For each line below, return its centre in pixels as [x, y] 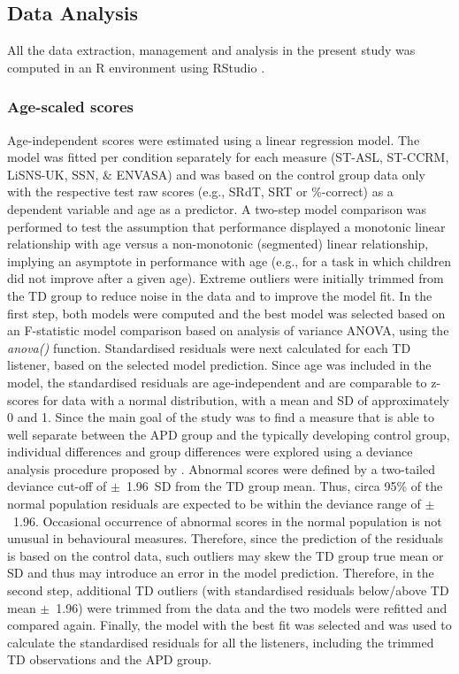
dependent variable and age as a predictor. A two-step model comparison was [217, 208]
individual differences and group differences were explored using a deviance [210, 452]
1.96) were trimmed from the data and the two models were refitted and [252, 607]
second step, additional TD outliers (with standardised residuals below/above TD [228, 590]
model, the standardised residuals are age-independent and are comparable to [217, 382]
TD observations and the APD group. [110, 659]
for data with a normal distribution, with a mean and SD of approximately [246, 399]
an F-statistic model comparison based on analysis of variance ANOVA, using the [228, 330]
